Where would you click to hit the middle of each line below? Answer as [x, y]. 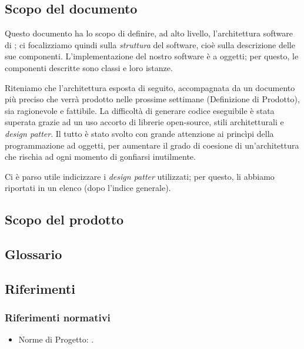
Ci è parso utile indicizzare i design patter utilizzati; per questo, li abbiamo [140, 176]
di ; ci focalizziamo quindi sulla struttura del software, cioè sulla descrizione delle [150, 44]
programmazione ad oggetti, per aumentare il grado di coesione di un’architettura [152, 145]
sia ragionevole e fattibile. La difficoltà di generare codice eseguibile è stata [140, 110]
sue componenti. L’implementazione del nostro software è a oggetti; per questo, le [152, 56]
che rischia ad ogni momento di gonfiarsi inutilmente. [100, 157]
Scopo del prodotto [64, 219]
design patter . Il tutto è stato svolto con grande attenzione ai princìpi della [139, 133]
